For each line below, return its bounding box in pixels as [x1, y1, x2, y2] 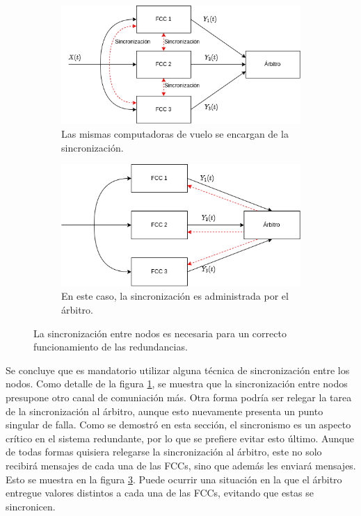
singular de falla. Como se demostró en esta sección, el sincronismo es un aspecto [6, 417, 351, 432]
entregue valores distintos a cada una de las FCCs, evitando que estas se [6, 485, 314, 500]
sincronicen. [6, 499, 56, 513]
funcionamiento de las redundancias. [33, 339, 188, 354]
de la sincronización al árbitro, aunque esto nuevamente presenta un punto [6, 403, 323, 418]
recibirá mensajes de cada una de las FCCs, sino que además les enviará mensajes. [6, 458, 356, 472]
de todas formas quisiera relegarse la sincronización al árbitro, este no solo [6, 444, 322, 459]
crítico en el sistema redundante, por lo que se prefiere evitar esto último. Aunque [6, 430, 355, 445]
